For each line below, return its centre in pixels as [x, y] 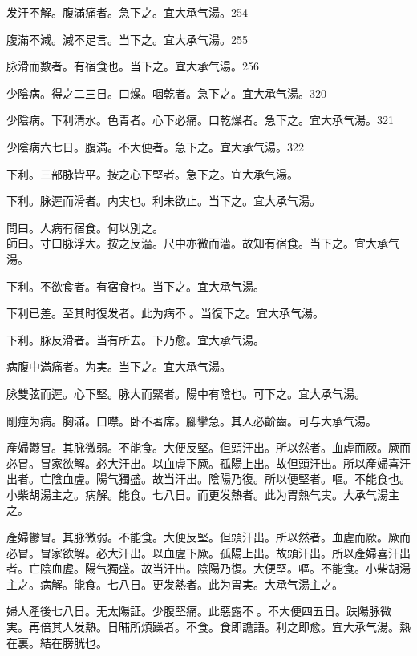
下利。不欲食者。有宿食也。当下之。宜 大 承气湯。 [136, 286]
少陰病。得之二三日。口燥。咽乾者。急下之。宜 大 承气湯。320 [166, 93]
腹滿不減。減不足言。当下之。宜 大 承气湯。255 [127, 39]
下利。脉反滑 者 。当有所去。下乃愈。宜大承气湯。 [136, 339]
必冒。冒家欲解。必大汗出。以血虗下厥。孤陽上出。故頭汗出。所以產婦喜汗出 [208, 552]
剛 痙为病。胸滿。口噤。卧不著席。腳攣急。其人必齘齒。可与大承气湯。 [192, 420]
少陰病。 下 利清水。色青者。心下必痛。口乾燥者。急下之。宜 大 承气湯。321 [200, 120]
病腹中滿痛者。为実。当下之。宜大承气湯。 [119, 366]
